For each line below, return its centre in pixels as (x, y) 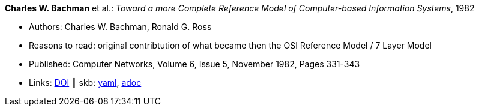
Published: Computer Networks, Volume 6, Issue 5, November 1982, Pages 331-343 (194, 64)
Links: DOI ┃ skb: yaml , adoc (85, 82)
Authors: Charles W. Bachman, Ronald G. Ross (120, 27)
